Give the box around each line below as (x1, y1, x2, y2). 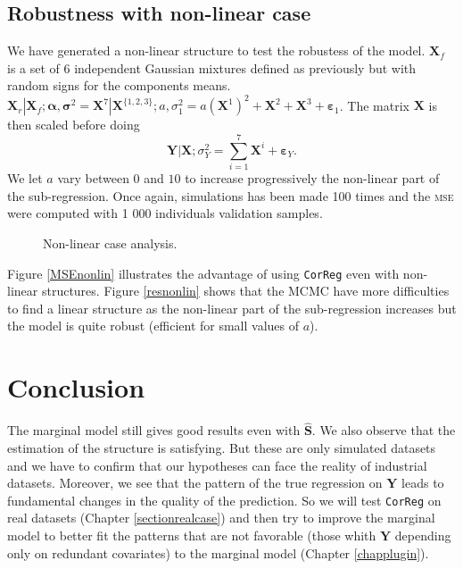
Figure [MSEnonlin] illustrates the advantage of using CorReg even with (7, 264, 400, 282)
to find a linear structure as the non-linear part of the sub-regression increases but (7, 298, 457, 317)
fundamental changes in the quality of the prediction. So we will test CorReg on (7, 490, 442, 509)
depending (394, 525, 451, 544)
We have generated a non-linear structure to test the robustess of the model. (7, 41, 426, 60)
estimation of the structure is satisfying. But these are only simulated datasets (7, 438, 436, 456)
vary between (57, 169, 129, 188)
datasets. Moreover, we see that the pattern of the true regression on (7, 473, 383, 492)
